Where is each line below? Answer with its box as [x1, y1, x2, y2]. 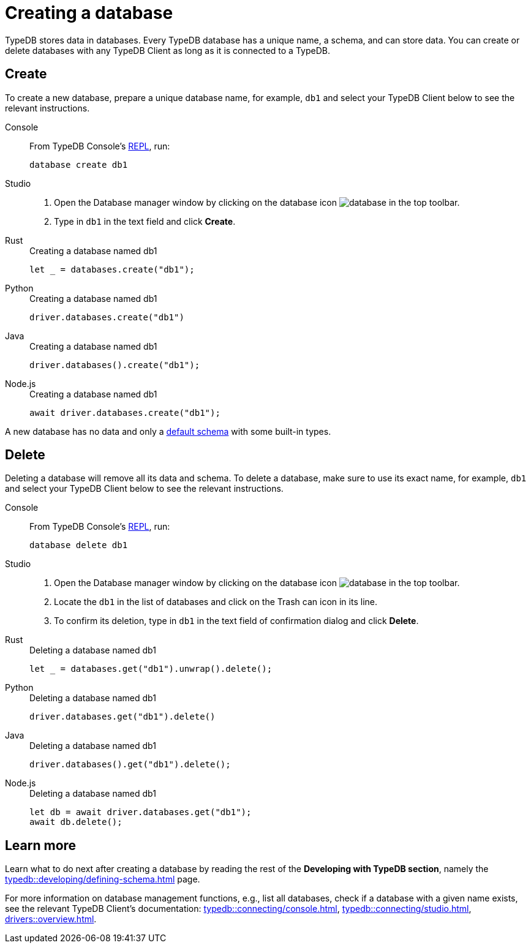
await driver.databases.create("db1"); [29, 407, 220, 418]
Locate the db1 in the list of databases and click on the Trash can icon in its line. [54, 596, 377, 608]
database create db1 [29, 159, 128, 170]
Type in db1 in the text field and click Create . [54, 216, 236, 227]
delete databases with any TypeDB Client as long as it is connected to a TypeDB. [5, 45, 330, 56]
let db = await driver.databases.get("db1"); [29, 807, 252, 818]
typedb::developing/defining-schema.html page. [5, 874, 200, 885]
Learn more [5, 837, 77, 853]
